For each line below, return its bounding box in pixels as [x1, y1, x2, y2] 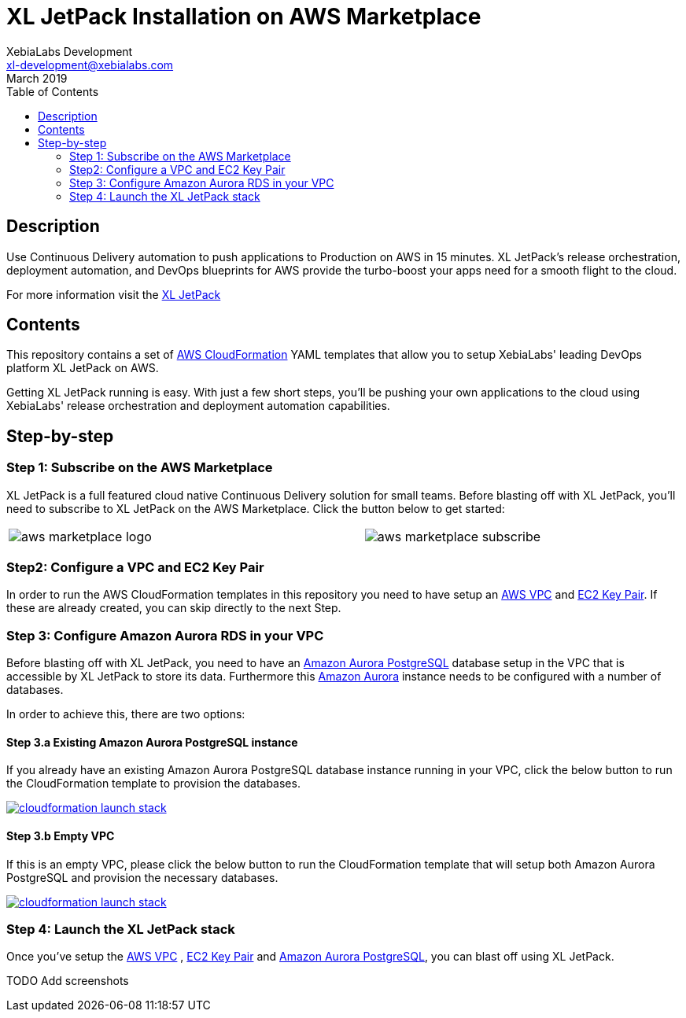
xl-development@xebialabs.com [6, 57, 174, 72]
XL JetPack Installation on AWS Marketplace [6, 3, 481, 30]
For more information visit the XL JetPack [6, 287, 221, 301]
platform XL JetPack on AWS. [6, 361, 159, 375]
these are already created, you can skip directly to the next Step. [6, 601, 341, 615]
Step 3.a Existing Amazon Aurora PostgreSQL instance [6, 735, 298, 749]
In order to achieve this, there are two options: [6, 707, 245, 721]
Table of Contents [6, 84, 99, 98]
